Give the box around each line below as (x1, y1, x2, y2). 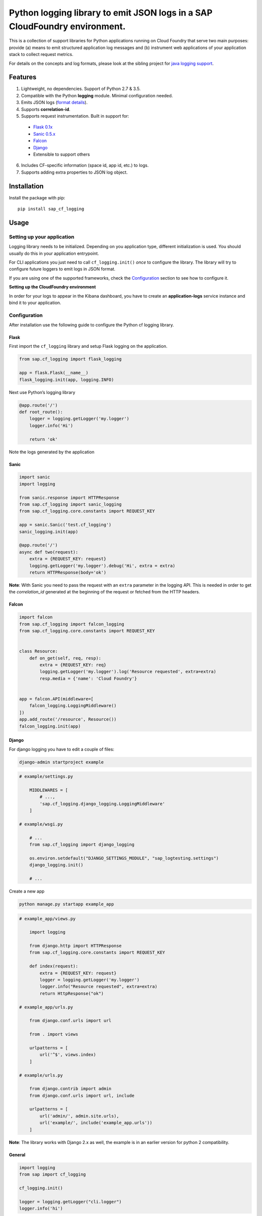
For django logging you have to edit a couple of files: (9, 746, 115, 752)
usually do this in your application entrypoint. (9, 250, 99, 256)
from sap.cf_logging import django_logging (29, 842, 134, 847)
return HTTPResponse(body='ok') (29, 570, 107, 575)
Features (9, 73, 36, 81)
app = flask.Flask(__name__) (19, 370, 89, 376)
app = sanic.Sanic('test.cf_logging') (19, 522, 112, 528)
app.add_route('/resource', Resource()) (19, 716, 116, 722)
